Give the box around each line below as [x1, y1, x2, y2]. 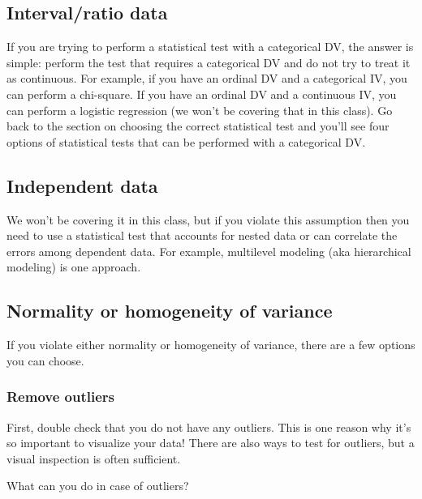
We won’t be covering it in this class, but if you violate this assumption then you [6, 211, 410, 228]
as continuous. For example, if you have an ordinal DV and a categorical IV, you [6, 70, 407, 87]
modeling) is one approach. [6, 258, 141, 275]
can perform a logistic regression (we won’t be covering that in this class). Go [6, 101, 393, 118]
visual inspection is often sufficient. [6, 450, 181, 467]
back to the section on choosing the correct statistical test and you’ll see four [6, 117, 390, 134]
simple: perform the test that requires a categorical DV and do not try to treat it [6, 53, 411, 70]
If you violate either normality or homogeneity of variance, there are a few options [6, 336, 416, 353]
